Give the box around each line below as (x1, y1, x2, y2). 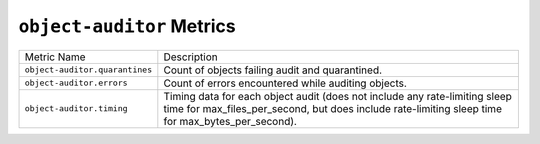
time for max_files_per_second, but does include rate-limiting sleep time (163, 101, 502, 115)
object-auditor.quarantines (24, 65, 153, 75)
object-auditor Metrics (18, 15, 236, 37)
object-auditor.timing (24, 103, 129, 114)
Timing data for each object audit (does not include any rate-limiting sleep (163, 89, 512, 103)
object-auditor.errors (24, 78, 129, 89)
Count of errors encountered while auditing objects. (163, 76, 407, 90)
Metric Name (24, 50, 86, 64)
